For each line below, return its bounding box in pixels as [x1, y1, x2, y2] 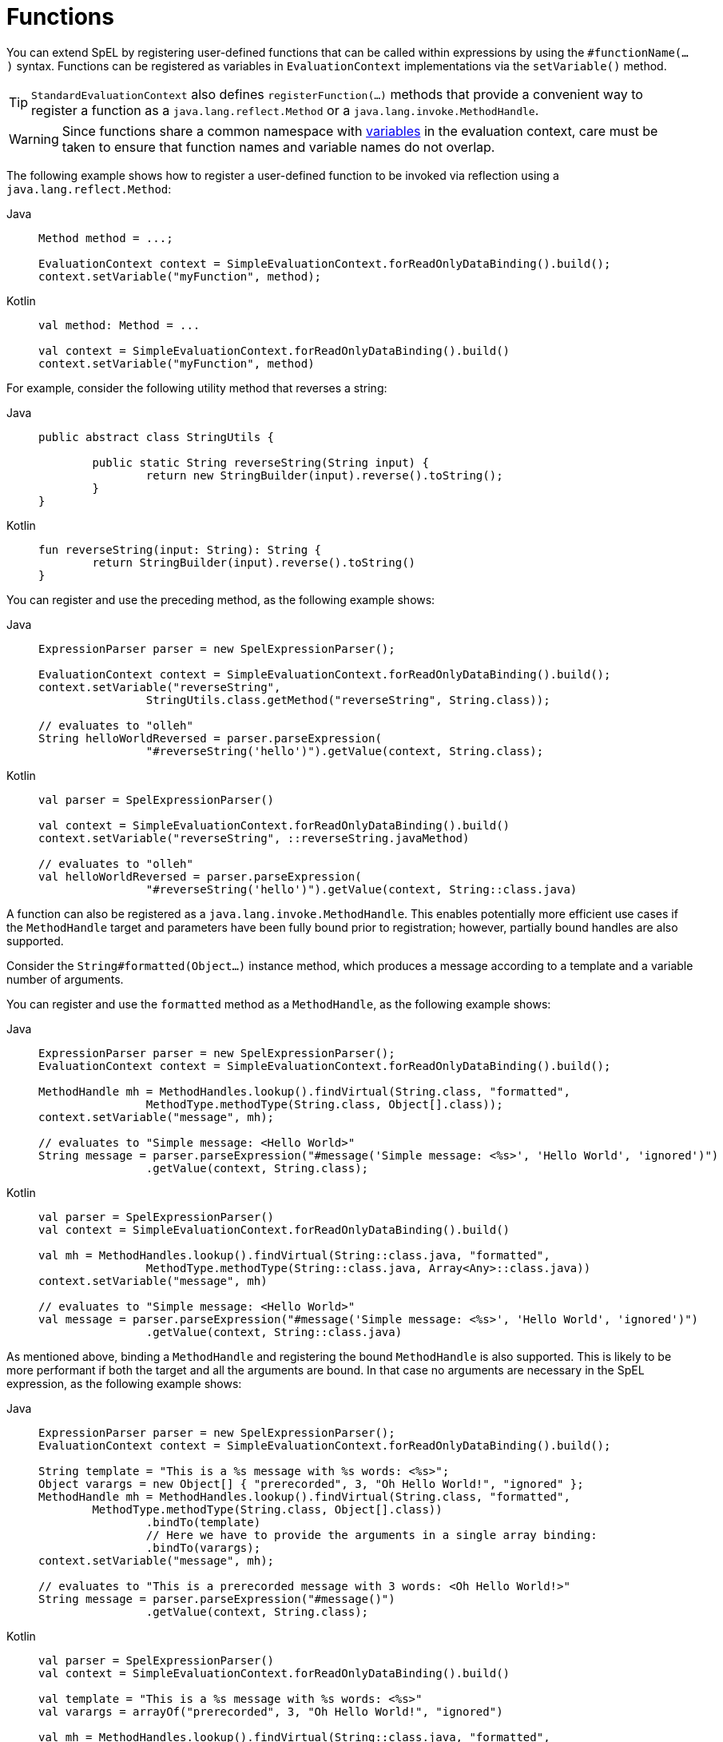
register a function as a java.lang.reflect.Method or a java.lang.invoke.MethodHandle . [31, 101, 539, 118]
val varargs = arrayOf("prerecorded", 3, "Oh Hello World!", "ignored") [38, 1704, 503, 1718]
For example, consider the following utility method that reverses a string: [6, 380, 387, 395]
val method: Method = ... [38, 318, 201, 332]
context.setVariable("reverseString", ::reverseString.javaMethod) [38, 831, 470, 845]
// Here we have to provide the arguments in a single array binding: [145, 1528, 598, 1541]
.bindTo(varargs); [145, 1541, 261, 1554]
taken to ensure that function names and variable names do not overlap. [62, 138, 495, 155]
